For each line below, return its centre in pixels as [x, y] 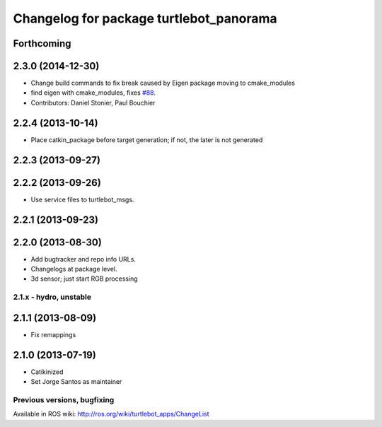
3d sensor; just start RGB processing [84, 279]
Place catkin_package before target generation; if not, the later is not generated [147, 140]
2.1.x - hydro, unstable [52, 297]
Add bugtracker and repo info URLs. [83, 259]
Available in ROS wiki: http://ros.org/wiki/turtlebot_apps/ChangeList [111, 414]
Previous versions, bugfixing [64, 399]
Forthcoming [42, 43]
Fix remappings [53, 334]
